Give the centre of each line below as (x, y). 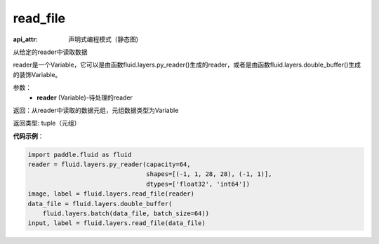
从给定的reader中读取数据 (50, 52)
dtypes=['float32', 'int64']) (198, 184)
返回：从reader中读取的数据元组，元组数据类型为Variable (96, 110)
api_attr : (26, 39)
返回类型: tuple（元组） (47, 123)
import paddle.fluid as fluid (80, 155)
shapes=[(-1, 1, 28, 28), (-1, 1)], (209, 174)
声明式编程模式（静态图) (104, 39)
